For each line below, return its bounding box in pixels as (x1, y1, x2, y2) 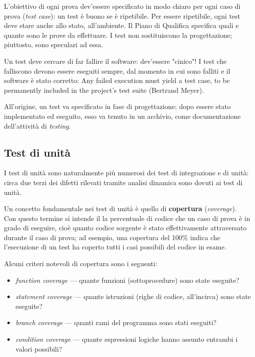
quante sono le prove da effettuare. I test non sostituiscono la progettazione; (4, 29, 232, 40)
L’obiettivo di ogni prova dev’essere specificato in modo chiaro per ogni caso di (4, 1, 241, 11)
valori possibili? (15, 343, 62, 354)
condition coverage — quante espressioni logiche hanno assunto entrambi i (15, 334, 238, 344)
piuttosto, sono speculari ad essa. (4, 39, 103, 50)
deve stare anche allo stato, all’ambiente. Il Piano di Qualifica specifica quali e (4, 20, 239, 30)
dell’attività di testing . (4, 120, 71, 131)
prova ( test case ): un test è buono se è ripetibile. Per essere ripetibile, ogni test (4, 10, 241, 21)
